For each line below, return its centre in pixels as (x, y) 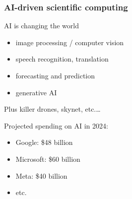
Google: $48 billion (44, 142)
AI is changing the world (42, 26)
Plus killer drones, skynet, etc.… (52, 109)
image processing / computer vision (70, 42)
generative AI (36, 92)
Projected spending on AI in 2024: (56, 125)
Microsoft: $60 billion (48, 159)
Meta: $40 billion (41, 175)
